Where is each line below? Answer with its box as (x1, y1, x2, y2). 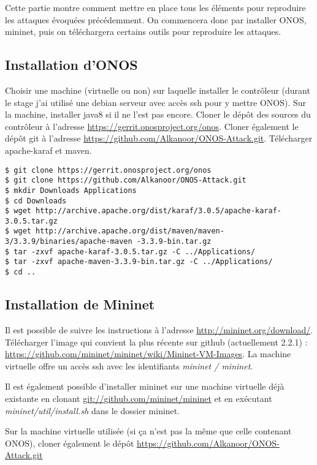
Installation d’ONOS (5, 55, 138, 74)
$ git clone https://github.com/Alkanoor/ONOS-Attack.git (5, 176, 246, 185)
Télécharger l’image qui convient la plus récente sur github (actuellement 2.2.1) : (5, 335, 308, 348)
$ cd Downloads (5, 196, 67, 205)
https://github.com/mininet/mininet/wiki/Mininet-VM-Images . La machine (5, 347, 291, 360)
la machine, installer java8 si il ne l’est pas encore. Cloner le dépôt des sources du (5, 108, 311, 121)
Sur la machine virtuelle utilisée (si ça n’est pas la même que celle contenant (5, 425, 292, 437)
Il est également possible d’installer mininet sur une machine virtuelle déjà (5, 380, 285, 393)
